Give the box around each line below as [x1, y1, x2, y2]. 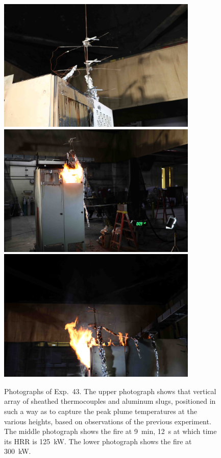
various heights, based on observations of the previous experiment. [4, 416, 211, 426]
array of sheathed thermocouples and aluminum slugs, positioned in [4, 396, 216, 406]
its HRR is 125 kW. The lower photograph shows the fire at [4, 436, 192, 446]
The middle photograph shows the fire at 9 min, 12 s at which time [4, 426, 217, 437]
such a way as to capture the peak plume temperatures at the [4, 405, 197, 416]
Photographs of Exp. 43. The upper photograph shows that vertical [4, 385, 216, 396]
